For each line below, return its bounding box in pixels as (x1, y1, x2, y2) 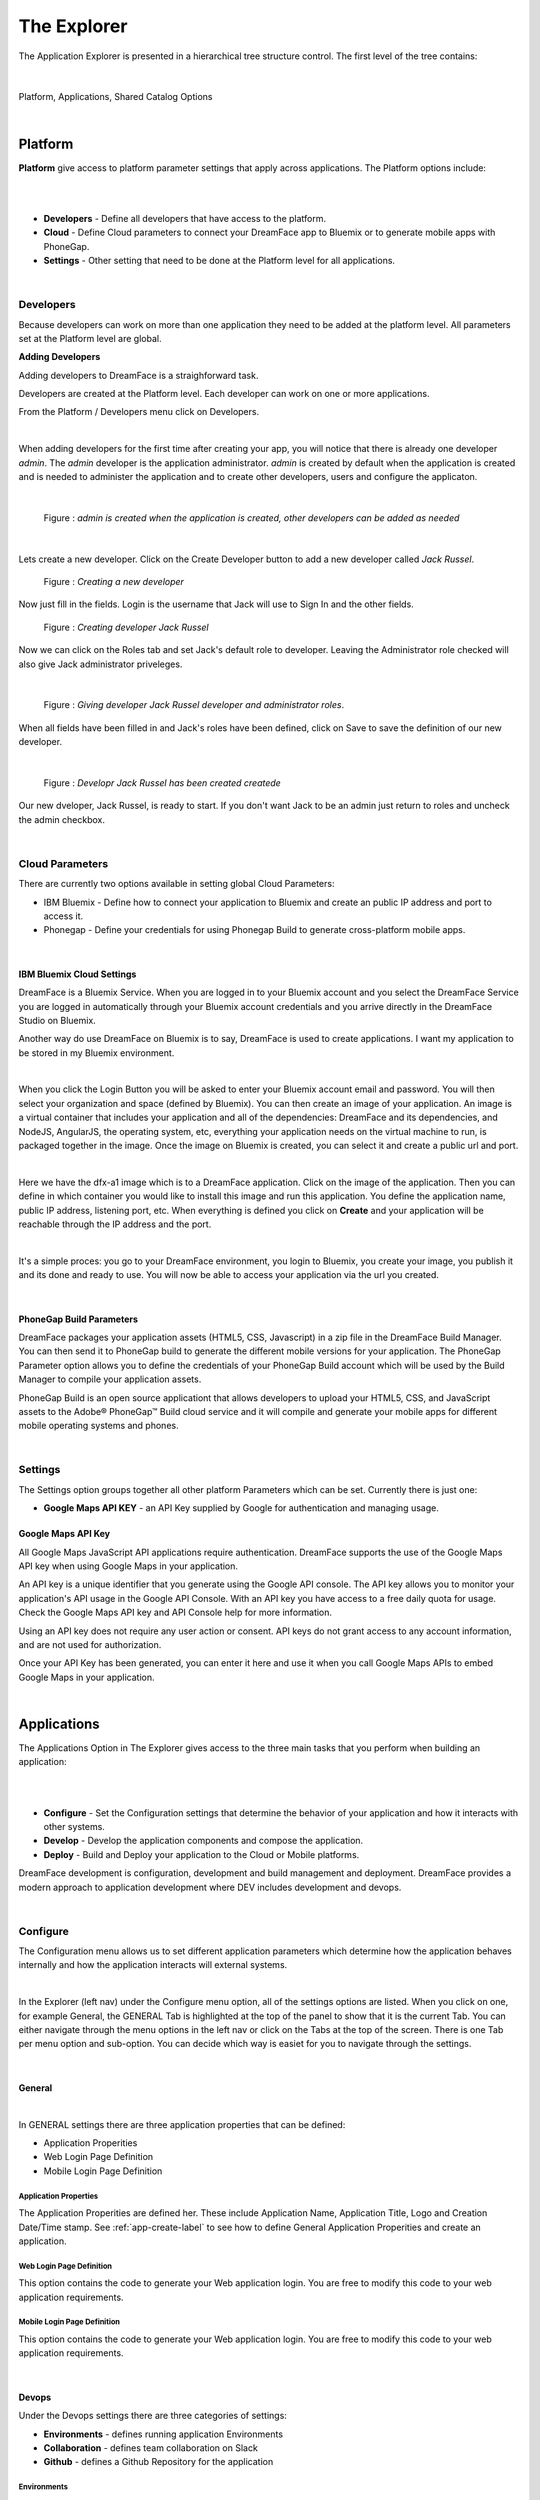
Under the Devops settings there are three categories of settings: (18, 2410, 287, 2422)
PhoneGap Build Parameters (18, 1313, 139, 1325)
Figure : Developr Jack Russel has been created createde (43, 776, 282, 789)
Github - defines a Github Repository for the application (43, 2456, 274, 2468)
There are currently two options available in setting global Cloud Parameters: (18, 878, 335, 890)
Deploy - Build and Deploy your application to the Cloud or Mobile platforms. (43, 1848, 360, 1860)
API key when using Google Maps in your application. (18, 1560, 239, 1572)
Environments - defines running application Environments (43, 2428, 284, 2440)
